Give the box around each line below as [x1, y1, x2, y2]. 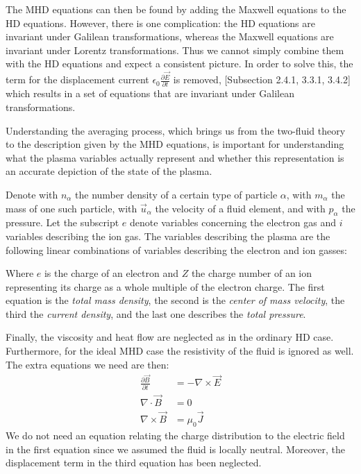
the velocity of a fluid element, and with [155, 201, 326, 215]
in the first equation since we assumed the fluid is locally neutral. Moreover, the [6, 441, 345, 456]
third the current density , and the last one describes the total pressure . [6, 306, 306, 321]
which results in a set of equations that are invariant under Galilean [6, 86, 294, 101]
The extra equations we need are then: [6, 357, 169, 371]
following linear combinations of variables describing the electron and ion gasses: [6, 242, 347, 257]
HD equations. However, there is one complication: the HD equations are [6, 15, 315, 30]
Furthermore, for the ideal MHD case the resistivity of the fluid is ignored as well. [6, 344, 354, 358]
